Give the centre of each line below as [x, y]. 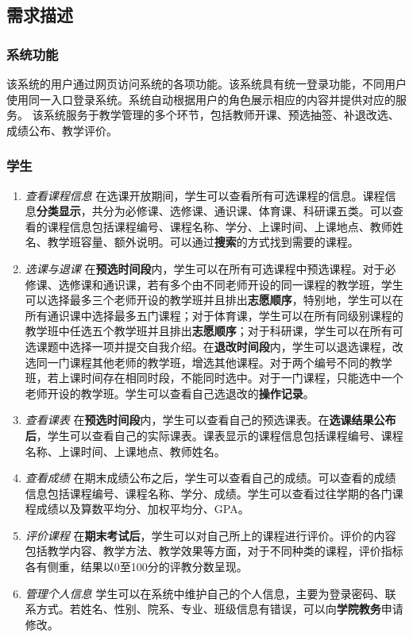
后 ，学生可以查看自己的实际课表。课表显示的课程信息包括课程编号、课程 [214, 435]
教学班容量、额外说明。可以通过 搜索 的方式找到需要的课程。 [203, 242]
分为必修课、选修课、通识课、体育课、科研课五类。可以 [247, 211]
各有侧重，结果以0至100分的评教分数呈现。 [136, 567]
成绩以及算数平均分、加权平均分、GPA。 [143, 509]
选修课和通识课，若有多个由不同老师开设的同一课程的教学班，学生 [231, 284]
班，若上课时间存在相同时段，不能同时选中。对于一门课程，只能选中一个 [214, 378]
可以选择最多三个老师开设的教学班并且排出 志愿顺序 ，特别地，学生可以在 [214, 300]
